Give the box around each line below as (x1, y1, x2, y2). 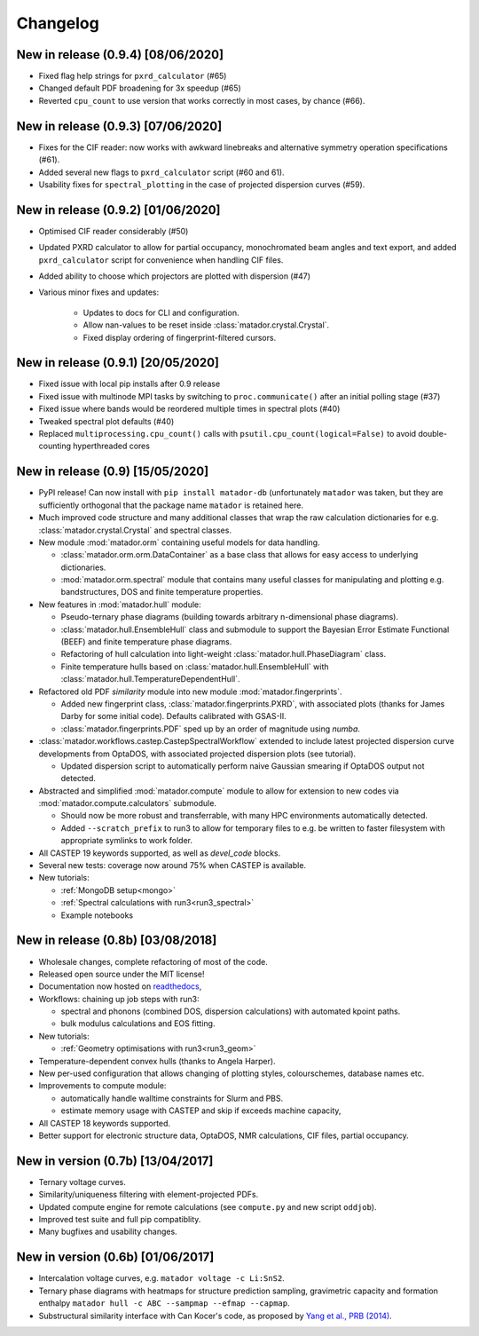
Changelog (16, 13, 99, 33)
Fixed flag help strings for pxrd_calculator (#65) (38, 71, 227, 82)
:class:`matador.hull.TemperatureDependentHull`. (60, 674, 240, 684)
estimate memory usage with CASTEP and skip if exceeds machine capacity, (60, 1105, 342, 1116)
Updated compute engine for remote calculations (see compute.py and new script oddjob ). (38, 1201, 377, 1212)
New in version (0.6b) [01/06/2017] (16, 1250, 215, 1265)
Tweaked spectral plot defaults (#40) (38, 415, 175, 426)
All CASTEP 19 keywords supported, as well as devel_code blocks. (38, 848, 281, 858)
